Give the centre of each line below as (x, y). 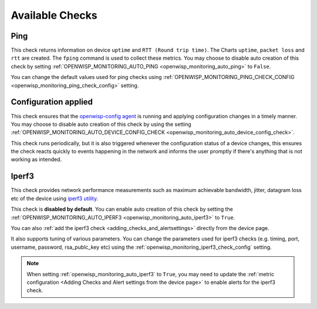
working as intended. (36, 159)
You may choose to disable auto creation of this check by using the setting (101, 124)
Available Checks (54, 15)
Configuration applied (52, 102)
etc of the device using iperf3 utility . (55, 198)
